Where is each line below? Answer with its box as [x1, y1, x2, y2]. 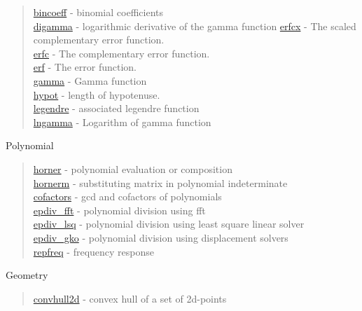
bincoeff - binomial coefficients [33, 5, 163, 19]
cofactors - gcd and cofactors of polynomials [33, 189, 222, 204]
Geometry [6, 268, 48, 282]
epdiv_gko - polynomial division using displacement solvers [33, 230, 288, 244]
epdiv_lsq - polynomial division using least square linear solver [33, 216, 305, 231]
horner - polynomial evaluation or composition [33, 161, 232, 176]
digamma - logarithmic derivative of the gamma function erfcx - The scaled [33, 18, 356, 33]
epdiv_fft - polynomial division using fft [33, 202, 206, 217]
